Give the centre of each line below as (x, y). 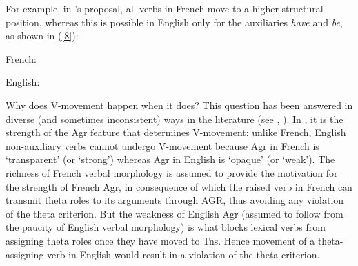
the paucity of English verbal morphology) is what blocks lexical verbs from (166, 227)
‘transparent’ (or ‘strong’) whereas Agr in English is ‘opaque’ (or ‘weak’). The (170, 159)
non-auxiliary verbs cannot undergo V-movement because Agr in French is (162, 145)
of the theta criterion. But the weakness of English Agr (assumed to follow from (175, 213)
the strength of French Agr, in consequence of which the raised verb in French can (179, 186)
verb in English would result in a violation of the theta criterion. (183, 254)
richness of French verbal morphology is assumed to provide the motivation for (172, 172)
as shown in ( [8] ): (42, 36)
